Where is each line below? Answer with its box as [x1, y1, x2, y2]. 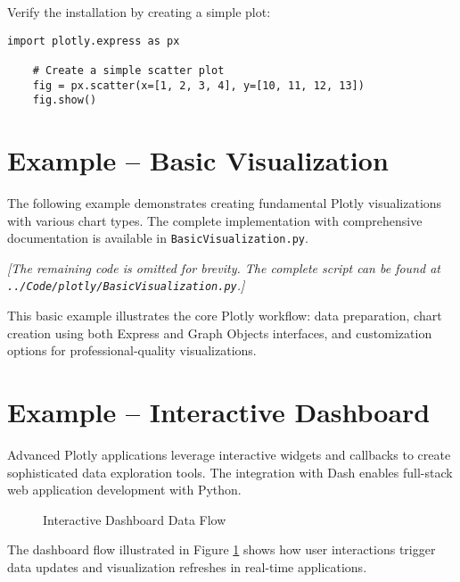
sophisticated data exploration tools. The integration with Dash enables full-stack [7, 462, 453, 481]
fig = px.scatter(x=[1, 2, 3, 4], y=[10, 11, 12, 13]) [32, 79, 365, 92]
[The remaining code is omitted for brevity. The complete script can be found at [7, 258, 440, 277]
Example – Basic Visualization [7, 142, 389, 179]
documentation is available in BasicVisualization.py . [7, 229, 308, 247]
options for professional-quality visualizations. [7, 341, 257, 360]
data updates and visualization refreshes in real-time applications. [7, 557, 367, 576]
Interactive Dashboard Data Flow [43, 510, 226, 528]
